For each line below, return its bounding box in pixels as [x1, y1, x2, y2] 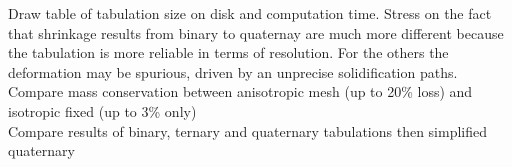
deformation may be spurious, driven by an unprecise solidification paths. [8, 61, 458, 82]
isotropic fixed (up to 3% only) [8, 100, 197, 121]
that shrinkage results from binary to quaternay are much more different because [8, 22, 504, 43]
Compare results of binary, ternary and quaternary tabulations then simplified [8, 120, 487, 141]
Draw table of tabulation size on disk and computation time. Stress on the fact [8, 3, 492, 23]
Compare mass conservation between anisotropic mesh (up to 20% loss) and [8, 81, 473, 102]
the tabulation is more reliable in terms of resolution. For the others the [8, 42, 449, 63]
